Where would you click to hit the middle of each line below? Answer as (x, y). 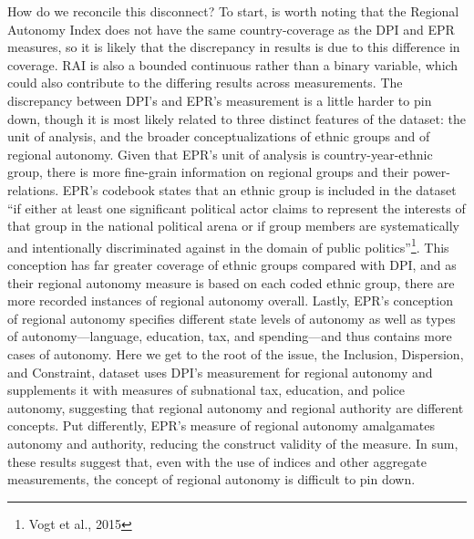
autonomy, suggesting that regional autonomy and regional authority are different (236, 407)
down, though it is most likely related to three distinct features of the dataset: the (237, 118)
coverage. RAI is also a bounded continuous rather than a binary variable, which (233, 64)
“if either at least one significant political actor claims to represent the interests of (237, 207)
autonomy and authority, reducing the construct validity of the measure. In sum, (233, 443)
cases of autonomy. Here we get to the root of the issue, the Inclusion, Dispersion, (236, 353)
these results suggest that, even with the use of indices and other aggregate (217, 461)
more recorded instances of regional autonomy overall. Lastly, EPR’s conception (230, 301)
